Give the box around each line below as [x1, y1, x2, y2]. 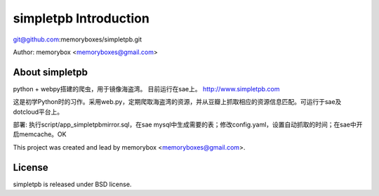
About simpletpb [13, 66, 88, 78]
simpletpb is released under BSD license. [13, 180, 132, 188]
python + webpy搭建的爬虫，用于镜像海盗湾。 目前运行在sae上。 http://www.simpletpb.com [13, 84, 280, 93]
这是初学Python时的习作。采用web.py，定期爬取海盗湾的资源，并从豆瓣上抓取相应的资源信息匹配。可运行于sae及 [13, 98, 342, 106]
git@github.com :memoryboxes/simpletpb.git [13, 35, 142, 44]
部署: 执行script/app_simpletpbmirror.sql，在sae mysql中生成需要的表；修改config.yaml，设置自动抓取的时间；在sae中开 [13, 120, 363, 129]
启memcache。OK [13, 130, 67, 138]
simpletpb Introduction [13, 11, 150, 26]
